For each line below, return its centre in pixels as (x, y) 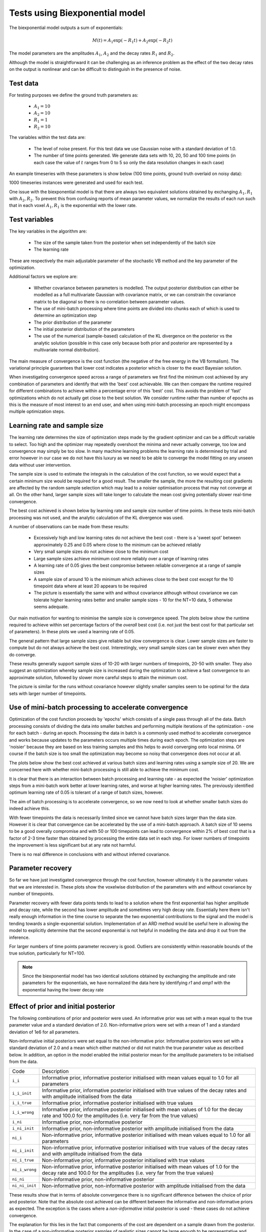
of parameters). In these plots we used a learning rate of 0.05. (72, 632)
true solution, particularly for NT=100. (47, 953)
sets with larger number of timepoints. (48, 693)
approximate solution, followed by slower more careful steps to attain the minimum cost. (99, 677)
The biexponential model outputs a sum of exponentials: (66, 28)
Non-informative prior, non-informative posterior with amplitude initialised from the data (144, 1186)
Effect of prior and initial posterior (62, 1006)
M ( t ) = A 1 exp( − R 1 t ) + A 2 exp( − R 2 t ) (132, 41)
